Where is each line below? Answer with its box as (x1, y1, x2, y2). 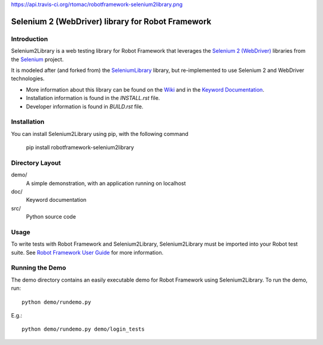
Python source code (26, 213, 76, 220)
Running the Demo (11, 264, 66, 272)
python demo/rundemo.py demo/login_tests (22, 326, 145, 332)
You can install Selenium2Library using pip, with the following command (11, 130, 188, 137)
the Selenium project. (11, 56, 64, 63)
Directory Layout (11, 159, 61, 167)
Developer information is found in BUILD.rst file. (26, 102, 144, 110)
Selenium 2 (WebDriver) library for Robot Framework (11, 16, 212, 26)
